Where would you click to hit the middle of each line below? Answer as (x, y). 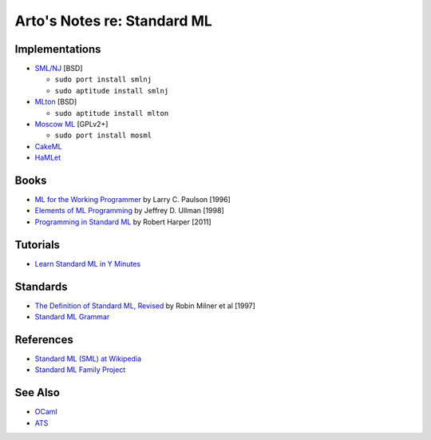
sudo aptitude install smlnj (112, 91)
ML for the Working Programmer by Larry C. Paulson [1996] (132, 200)
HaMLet (48, 158)
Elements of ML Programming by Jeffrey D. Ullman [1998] (129, 211)
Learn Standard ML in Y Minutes (88, 264)
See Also (37, 392)
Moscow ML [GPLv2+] (71, 125)
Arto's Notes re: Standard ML (114, 21)
